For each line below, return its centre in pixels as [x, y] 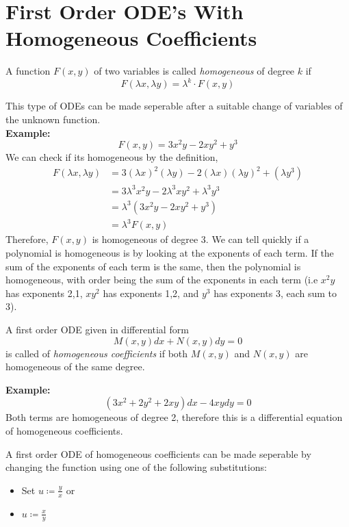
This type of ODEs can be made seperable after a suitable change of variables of [174, 106]
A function [28, 71]
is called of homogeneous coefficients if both [97, 353]
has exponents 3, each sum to [275, 293]
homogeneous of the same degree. [75, 367]
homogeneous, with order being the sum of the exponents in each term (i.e [162, 280]
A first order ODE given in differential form [97, 330]
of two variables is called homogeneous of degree [194, 71]
